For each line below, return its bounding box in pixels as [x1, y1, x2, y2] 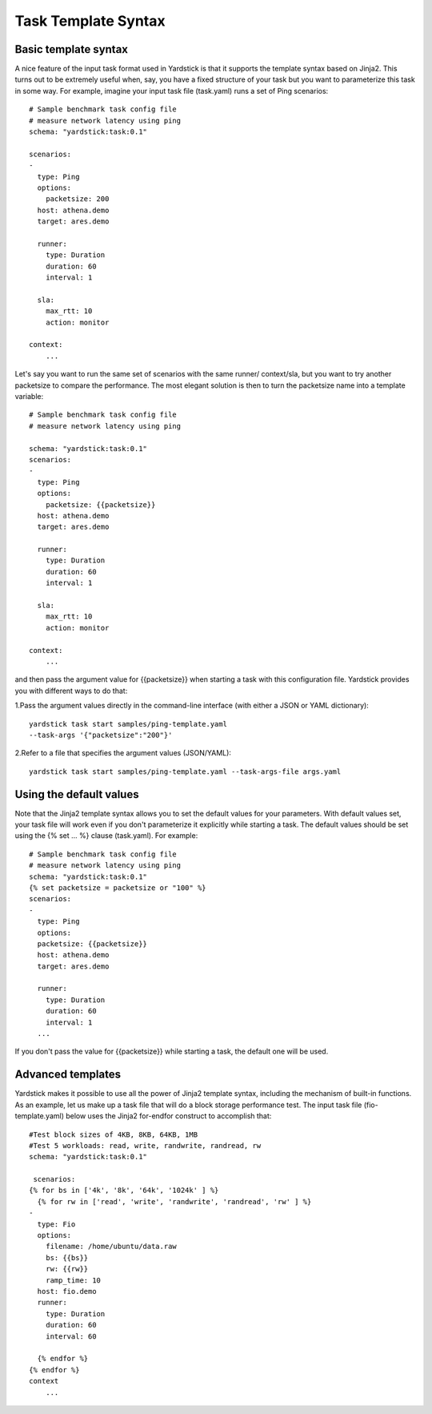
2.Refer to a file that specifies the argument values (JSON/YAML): [14, 748, 232, 758]
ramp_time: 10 [45, 1275, 102, 1285]
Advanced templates [14, 1068, 122, 1082]
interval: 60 [45, 1331, 97, 1341]
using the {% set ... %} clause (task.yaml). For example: [14, 831, 198, 840]
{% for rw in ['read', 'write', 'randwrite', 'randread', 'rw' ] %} [37, 1197, 312, 1206]
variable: [14, 392, 44, 401]
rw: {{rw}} [45, 1264, 89, 1274]
